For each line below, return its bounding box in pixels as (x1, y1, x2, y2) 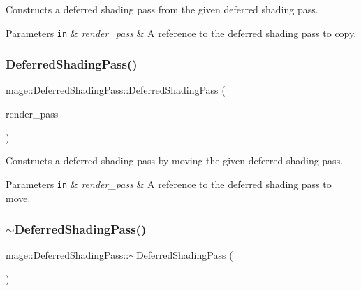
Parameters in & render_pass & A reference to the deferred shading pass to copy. (6, 25, 357, 40)
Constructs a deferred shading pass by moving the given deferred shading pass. (6, 153, 344, 168)
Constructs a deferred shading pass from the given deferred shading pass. (6, 2, 318, 16)
